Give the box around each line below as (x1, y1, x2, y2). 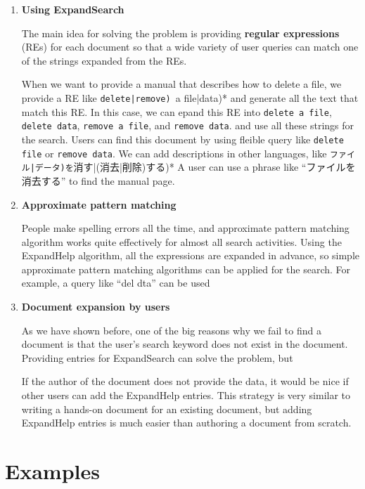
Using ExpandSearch (21, 2, 124, 16)
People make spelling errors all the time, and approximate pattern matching (21, 221, 350, 235)
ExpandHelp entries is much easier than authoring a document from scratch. (21, 415, 352, 430)
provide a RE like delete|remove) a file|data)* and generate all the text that (21, 90, 359, 105)
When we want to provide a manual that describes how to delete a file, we (21, 77, 342, 91)
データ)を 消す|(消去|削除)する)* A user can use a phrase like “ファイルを (34, 159, 356, 174)
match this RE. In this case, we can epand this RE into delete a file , (21, 104, 332, 119)
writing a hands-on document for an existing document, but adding (21, 401, 312, 416)
